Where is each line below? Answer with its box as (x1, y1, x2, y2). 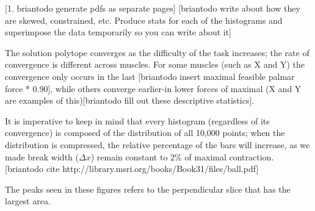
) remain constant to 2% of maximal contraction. (90, 150, 274, 163)
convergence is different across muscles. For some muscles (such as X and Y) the (5, 58, 305, 71)
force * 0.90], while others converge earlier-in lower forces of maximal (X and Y (5, 82, 302, 95)
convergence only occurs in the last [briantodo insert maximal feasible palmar (5, 70, 295, 82)
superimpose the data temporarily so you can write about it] (5, 26, 232, 38)
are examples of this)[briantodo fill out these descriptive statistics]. (5, 94, 255, 107)
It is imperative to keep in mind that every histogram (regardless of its (5, 114, 270, 127)
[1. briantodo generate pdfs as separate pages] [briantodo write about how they (5, 2, 300, 14)
